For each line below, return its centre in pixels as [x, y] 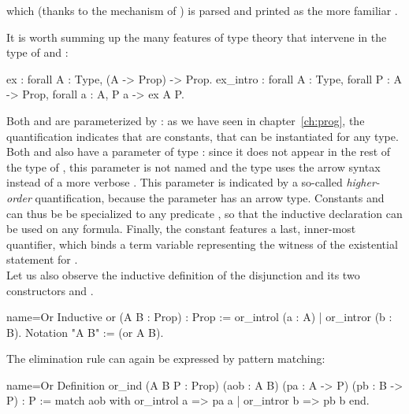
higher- [363, 182]
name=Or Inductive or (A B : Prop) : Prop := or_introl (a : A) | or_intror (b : [199, 317]
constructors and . [50, 290]
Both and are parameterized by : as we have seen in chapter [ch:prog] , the [186, 120]
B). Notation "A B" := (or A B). [85, 332]
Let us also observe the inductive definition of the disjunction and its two [183, 274]
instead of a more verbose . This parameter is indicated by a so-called [175, 182]
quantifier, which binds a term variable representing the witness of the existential [202, 244]
